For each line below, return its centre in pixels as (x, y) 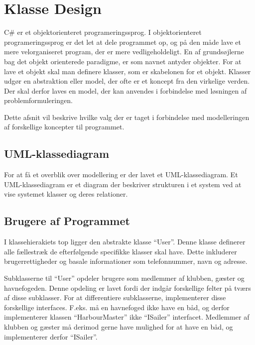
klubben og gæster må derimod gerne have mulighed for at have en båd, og (119, 327)
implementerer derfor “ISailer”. (51, 336)
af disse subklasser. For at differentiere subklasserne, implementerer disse (115, 297)
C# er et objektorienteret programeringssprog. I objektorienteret (103, 32)
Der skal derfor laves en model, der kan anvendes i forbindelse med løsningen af (126, 90)
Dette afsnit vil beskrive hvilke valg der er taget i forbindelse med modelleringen (127, 117)
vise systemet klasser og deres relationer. (66, 194)
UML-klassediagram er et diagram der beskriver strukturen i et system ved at (123, 184)
